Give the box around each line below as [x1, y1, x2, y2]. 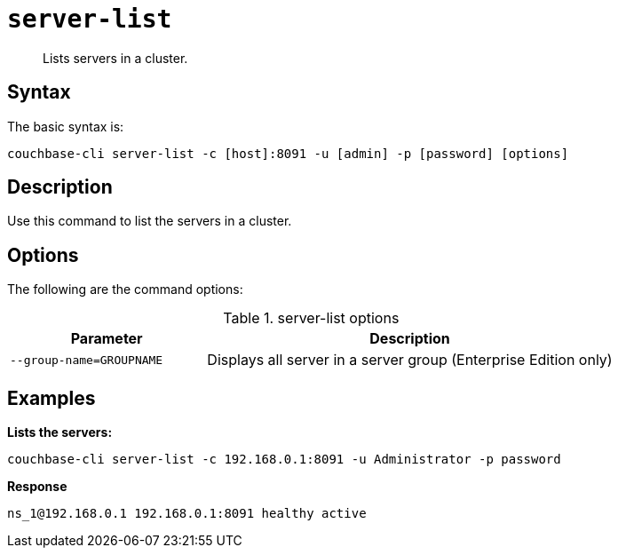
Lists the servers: [7, 424, 113, 440]
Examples [7, 386, 96, 409]
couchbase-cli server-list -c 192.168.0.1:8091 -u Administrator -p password [7, 452, 561, 467]
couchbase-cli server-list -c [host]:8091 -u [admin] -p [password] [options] [7, 146, 569, 161]
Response [7, 479, 67, 495]
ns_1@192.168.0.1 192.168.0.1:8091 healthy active [7, 506, 367, 521]
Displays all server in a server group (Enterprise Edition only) [207, 351, 613, 369]
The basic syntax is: [7, 118, 124, 134]
